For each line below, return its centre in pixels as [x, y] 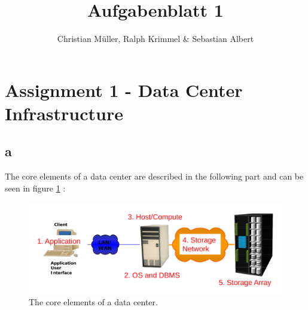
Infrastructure [64, 113]
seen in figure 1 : [35, 188]
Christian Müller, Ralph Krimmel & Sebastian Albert [155, 39]
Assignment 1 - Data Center [124, 89]
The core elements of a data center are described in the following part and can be [154, 176]
